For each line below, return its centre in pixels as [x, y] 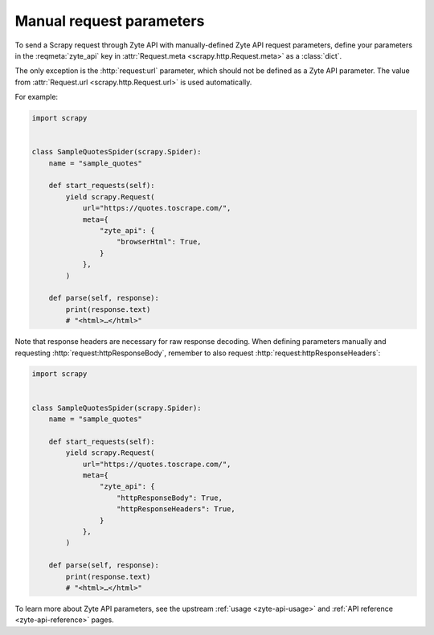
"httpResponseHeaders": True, [176, 509]
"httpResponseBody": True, [170, 498]
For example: [37, 97]
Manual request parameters [110, 21]
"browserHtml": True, [159, 242]
